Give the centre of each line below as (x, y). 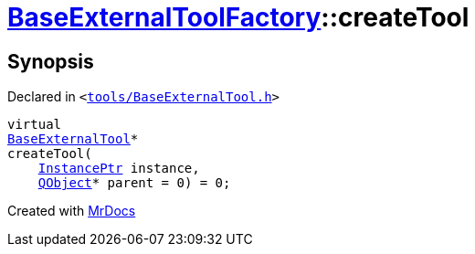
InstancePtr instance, (119, 169)
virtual (35, 125)
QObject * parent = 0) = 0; (134, 183)
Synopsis (51, 61)
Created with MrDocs (72, 211)
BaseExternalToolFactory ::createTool (238, 17)
